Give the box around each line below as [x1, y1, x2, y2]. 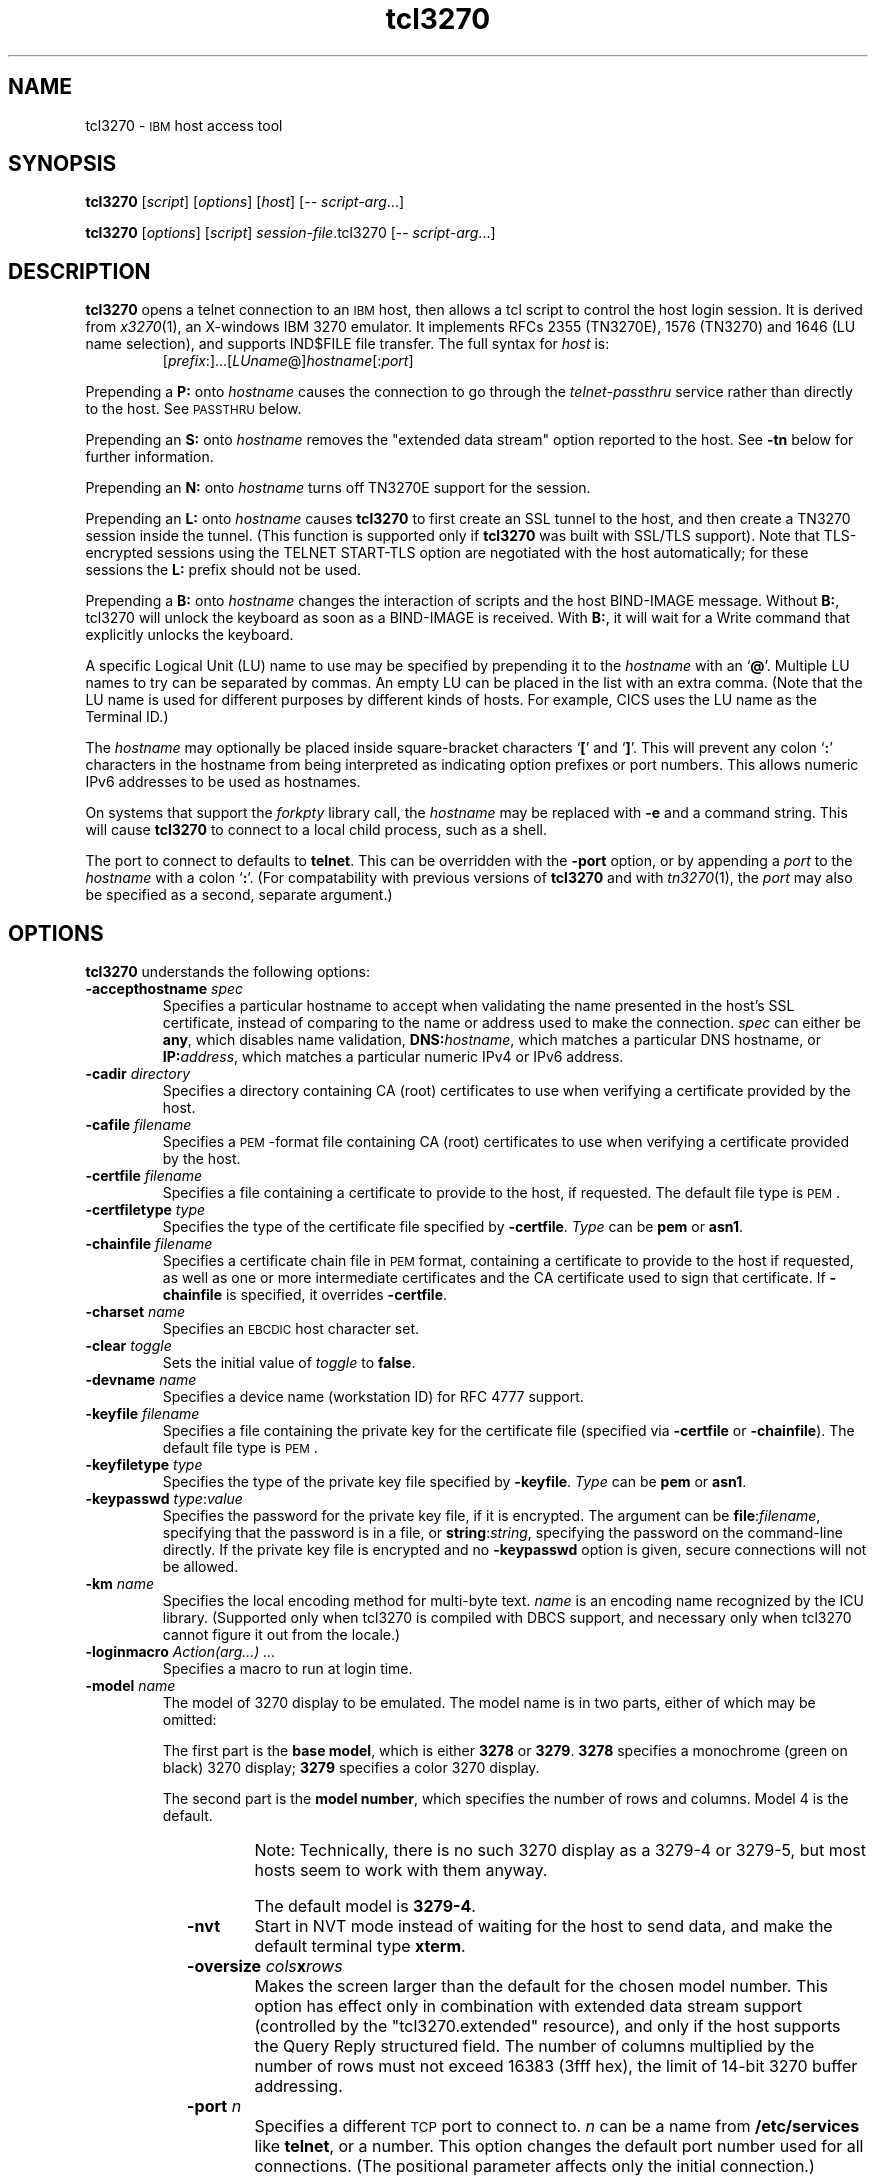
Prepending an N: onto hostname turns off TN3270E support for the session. [85, 479, 591, 497]
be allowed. [162, 1558, 239, 1576]
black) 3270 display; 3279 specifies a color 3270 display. [162, 1759, 540, 1777]
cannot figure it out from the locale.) [162, 1626, 401, 1644]
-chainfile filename [85, 1235, 213, 1253]
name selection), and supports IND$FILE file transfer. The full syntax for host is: [85, 335, 610, 353]
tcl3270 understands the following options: [85, 963, 370, 981]
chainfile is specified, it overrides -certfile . [162, 1286, 448, 1304]
